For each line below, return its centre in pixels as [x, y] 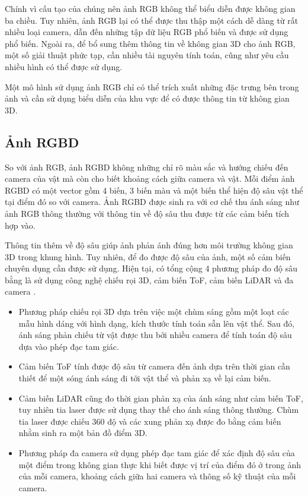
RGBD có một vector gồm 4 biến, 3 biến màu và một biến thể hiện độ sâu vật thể [154, 190]
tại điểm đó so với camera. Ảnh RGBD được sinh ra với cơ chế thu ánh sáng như [152, 202]
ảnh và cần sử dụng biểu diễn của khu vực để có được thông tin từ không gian [147, 98]
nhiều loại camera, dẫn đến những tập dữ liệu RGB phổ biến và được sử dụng [147, 32]
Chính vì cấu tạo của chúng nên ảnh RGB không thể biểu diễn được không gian [150, 8]
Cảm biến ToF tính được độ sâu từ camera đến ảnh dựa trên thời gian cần [154, 366]
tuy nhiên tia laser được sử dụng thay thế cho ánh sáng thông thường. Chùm [159, 410]
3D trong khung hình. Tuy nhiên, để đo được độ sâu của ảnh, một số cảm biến [148, 256]
